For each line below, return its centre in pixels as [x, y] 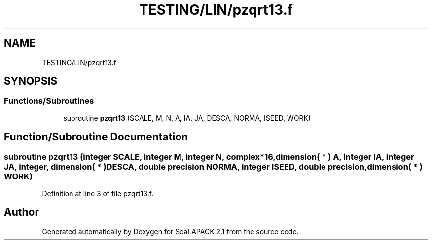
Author [21, 212]
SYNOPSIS [31, 81]
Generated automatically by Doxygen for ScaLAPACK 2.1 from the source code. [170, 231]
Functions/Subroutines [49, 101]
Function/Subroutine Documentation [96, 137]
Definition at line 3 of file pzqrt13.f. [98, 194]
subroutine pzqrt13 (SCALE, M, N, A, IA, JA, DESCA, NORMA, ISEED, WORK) [187, 118]
